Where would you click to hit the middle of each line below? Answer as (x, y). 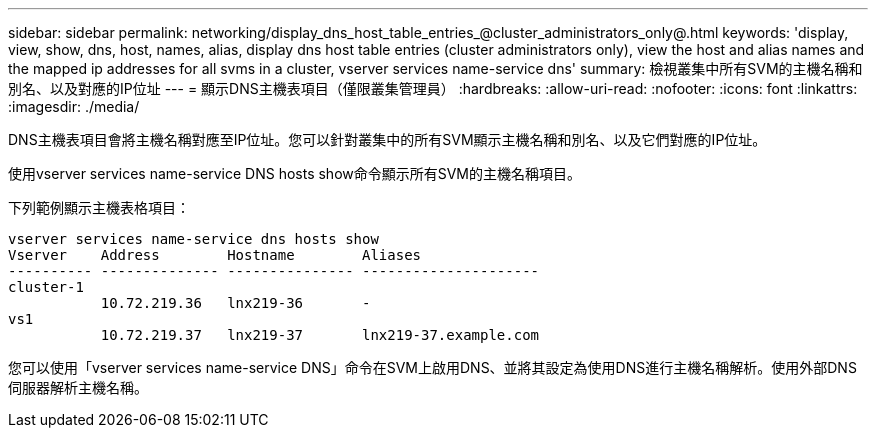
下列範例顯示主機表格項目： (99, 207)
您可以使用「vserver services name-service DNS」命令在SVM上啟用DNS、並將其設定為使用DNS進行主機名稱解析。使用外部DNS (432, 367)
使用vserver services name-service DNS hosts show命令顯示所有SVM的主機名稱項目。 (295, 173)
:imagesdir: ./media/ (74, 106)
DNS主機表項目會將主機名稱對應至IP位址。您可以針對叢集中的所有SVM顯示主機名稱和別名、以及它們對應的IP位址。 (387, 139)
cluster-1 (46, 287)
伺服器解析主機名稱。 (78, 387)
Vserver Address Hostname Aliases (215, 255)
